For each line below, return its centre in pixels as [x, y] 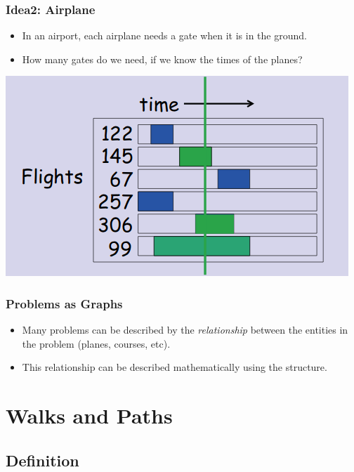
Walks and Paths [89, 415]
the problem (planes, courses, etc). [96, 343]
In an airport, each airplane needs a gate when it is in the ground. [164, 35]
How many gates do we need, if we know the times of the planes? [162, 59]
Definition [42, 460]
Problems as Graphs [64, 303]
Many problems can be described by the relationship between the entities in [185, 330]
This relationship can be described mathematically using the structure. [175, 367]
